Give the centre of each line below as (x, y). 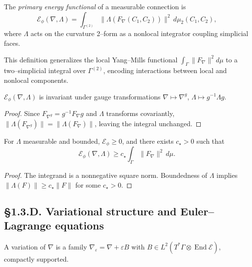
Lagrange (28, 225)
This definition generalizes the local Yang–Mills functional (91, 59)
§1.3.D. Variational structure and (90, 211)
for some (88, 184)
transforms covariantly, (140, 113)
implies (227, 175)
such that (210, 141)
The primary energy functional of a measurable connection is (95, 6)
